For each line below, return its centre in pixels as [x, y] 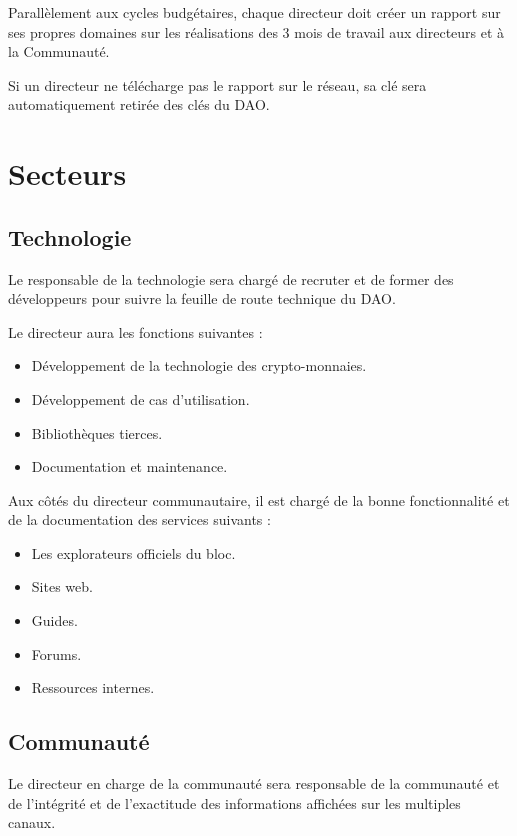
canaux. [32, 822]
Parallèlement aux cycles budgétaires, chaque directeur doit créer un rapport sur [254, 12]
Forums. [56, 653]
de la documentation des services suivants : [139, 519]
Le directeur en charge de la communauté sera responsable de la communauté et [254, 783]
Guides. [54, 620]
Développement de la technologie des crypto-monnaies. [199, 365]
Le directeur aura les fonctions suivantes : [135, 331]
